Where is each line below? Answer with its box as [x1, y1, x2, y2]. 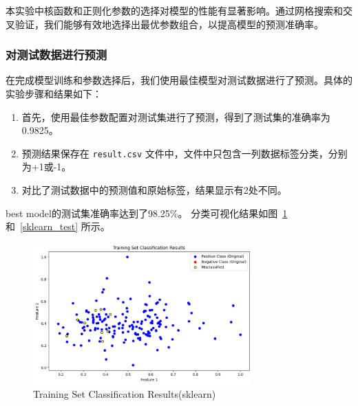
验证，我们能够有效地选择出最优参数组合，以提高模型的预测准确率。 [14, 16, 324, 31]
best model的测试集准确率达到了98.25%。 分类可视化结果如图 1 [6, 205, 288, 220]
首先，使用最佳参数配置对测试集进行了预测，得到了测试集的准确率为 [21, 109, 330, 124]
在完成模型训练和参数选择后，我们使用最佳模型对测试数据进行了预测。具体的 [6, 73, 352, 87]
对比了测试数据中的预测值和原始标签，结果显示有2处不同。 [21, 183, 287, 197]
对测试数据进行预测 [6, 46, 107, 63]
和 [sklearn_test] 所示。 [6, 219, 110, 234]
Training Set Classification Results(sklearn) [33, 387, 216, 401]
